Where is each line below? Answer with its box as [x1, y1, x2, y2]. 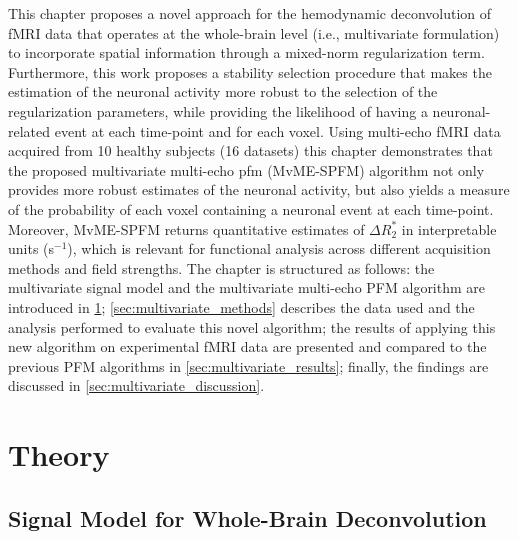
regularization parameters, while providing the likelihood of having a [8, 100, 428, 121]
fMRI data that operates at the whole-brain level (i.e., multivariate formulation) [8, 22, 500, 43]
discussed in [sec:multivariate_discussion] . [8, 375, 265, 396]
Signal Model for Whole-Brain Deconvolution [8, 502, 487, 533]
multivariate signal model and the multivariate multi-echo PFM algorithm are [8, 277, 486, 298]
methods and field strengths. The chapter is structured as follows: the [8, 257, 435, 278]
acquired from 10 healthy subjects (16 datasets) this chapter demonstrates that [8, 140, 493, 161]
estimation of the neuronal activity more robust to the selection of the [8, 81, 438, 102]
